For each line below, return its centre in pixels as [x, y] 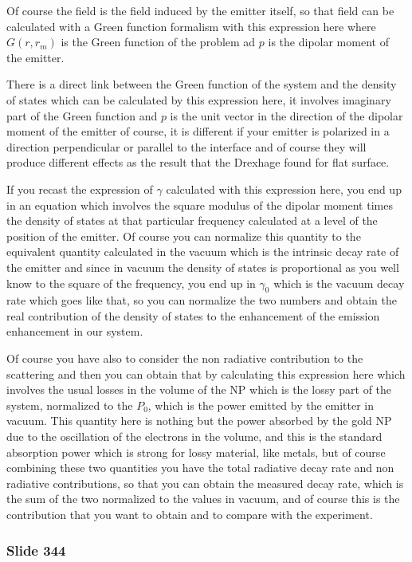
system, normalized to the [70, 405]
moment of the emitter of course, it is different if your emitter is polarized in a [198, 131]
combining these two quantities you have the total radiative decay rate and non [200, 468]
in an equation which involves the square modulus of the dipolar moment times [200, 204]
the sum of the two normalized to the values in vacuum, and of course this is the [203, 499]
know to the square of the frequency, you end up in [131, 283]
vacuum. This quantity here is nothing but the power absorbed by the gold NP [199, 421]
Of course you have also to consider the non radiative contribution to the [185, 358]
